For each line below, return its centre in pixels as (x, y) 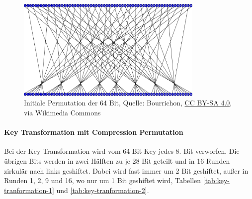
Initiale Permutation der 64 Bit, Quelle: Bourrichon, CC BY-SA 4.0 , (128, 103)
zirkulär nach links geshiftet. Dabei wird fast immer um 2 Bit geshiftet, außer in (126, 170)
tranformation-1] (29, 190)
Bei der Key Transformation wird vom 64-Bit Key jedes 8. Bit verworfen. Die (122, 151)
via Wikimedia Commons (62, 112)
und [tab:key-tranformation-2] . (103, 190)
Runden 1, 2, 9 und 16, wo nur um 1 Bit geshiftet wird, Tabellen (103, 180)
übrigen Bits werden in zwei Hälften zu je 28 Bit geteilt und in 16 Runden (117, 160)
